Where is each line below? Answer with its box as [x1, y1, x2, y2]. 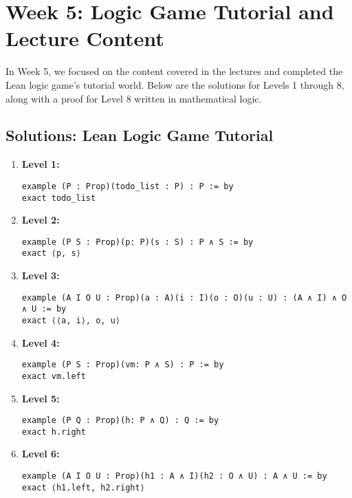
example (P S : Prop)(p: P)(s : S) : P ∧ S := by [21, 237, 254, 247]
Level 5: [21, 391, 60, 405]
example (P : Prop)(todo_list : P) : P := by [21, 181, 234, 191]
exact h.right [21, 426, 86, 437]
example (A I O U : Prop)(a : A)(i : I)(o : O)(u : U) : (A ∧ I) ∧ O [21, 292, 347, 303]
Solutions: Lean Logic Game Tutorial [5, 124, 274, 146]
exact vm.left [21, 371, 86, 381]
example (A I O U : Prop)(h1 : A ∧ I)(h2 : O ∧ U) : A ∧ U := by [21, 471, 327, 481]
